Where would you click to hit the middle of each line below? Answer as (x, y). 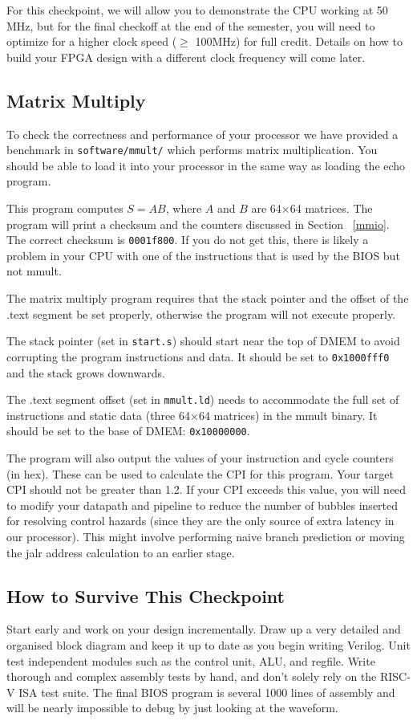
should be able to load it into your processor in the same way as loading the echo (206, 165)
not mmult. (34, 271)
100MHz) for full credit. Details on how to (299, 41)
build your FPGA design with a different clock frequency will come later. (186, 57)
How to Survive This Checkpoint (146, 595)
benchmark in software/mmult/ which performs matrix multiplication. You (192, 150)
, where (184, 208)
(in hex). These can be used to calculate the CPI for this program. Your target (200, 473)
